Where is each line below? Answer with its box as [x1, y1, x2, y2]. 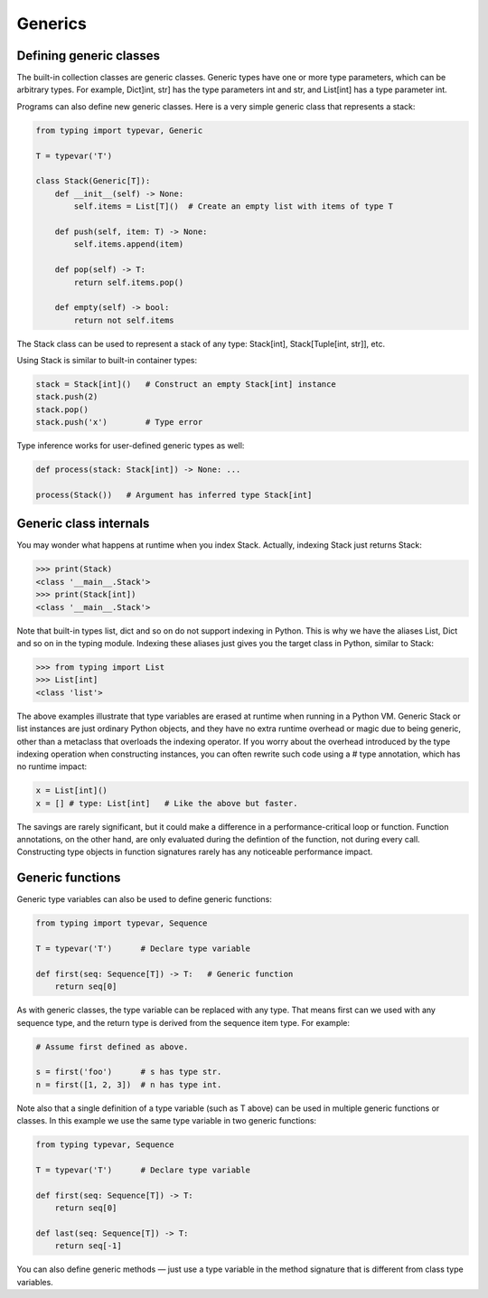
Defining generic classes [16, 48, 161, 63]
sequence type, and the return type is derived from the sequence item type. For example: [16, 1017, 351, 1028]
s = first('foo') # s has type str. [35, 1067, 222, 1077]
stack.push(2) [35, 391, 99, 402]
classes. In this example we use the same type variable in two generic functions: [16, 1115, 316, 1126]
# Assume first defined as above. [35, 1041, 189, 1052]
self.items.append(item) [73, 240, 184, 249]
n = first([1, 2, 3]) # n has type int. [35, 1079, 222, 1089]
